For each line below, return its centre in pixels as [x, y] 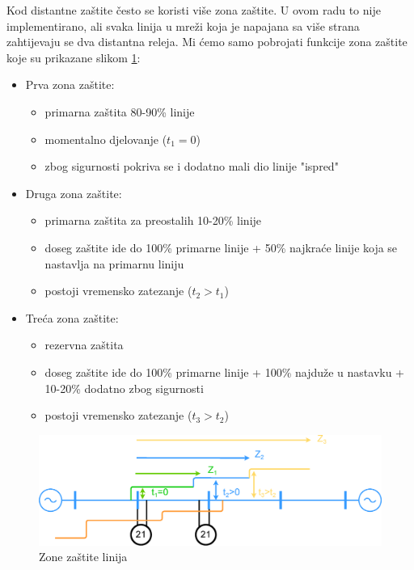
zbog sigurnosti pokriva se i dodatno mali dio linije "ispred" [192, 166]
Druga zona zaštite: [74, 193]
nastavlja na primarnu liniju [114, 263]
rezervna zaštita [84, 345]
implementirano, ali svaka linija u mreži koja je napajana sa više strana [183, 25]
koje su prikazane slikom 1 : [74, 57]
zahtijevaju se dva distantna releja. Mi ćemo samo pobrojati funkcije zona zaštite [207, 42]
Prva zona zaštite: [70, 84]
